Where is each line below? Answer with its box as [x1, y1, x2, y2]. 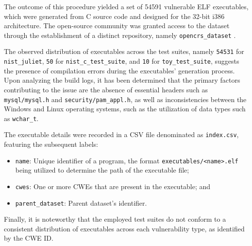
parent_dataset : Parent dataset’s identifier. [15, 197, 147, 208]
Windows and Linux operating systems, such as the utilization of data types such [4, 104, 246, 114]
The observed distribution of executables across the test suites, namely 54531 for [4, 46, 244, 56]
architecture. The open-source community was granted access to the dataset [4, 20, 230, 31]
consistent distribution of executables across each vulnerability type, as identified [4, 223, 245, 233]
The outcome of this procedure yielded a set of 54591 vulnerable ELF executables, [4, 1, 249, 11]
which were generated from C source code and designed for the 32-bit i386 [4, 11, 225, 21]
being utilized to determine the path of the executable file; [15, 165, 189, 175]
